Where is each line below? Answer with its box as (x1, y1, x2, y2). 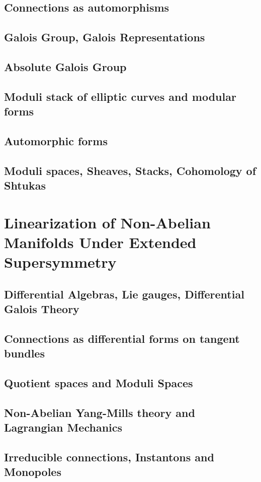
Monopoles (4, 464, 61, 479)
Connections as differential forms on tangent (4, 330, 240, 346)
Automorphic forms (4, 133, 108, 148)
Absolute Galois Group (4, 58, 127, 74)
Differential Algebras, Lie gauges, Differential (4, 286, 244, 302)
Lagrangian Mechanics (4, 419, 123, 435)
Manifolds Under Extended (4, 231, 197, 252)
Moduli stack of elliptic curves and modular (4, 88, 236, 104)
